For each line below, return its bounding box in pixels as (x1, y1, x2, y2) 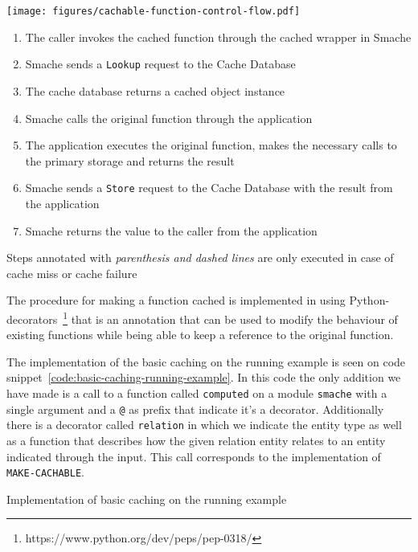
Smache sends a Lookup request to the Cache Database (25, 55, 296, 72)
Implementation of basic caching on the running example (6, 490, 287, 507)
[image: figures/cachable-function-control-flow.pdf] (6, 6, 301, 17)
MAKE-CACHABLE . (6, 464, 84, 480)
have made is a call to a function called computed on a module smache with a (6, 384, 387, 401)
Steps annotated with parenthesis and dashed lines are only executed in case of (6, 249, 394, 266)
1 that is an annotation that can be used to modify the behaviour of (63, 308, 398, 327)
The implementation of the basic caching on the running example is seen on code (6, 353, 406, 370)
